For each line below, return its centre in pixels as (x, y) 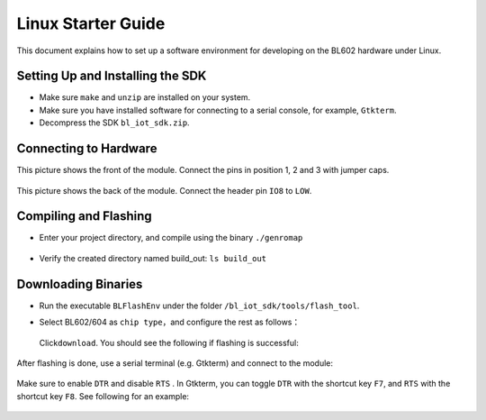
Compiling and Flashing (84, 216)
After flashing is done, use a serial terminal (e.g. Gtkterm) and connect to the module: (175, 363)
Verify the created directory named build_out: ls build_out (153, 258)
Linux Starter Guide (91, 23)
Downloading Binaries (80, 284)
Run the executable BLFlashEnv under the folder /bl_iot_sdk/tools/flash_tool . (199, 306)
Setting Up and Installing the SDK (112, 76)
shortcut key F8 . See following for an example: (103, 396)
